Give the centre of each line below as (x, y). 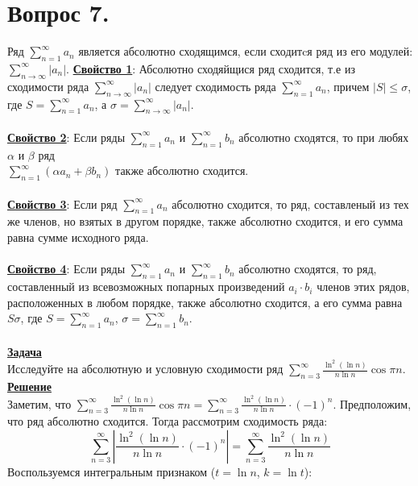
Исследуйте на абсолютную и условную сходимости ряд (145, 369)
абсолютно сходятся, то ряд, (308, 269)
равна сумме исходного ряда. (78, 237)
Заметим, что (39, 403)
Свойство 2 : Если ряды (66, 137)
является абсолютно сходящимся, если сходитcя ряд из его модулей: (246, 51)
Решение (29, 386)
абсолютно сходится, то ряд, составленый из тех (290, 204)
